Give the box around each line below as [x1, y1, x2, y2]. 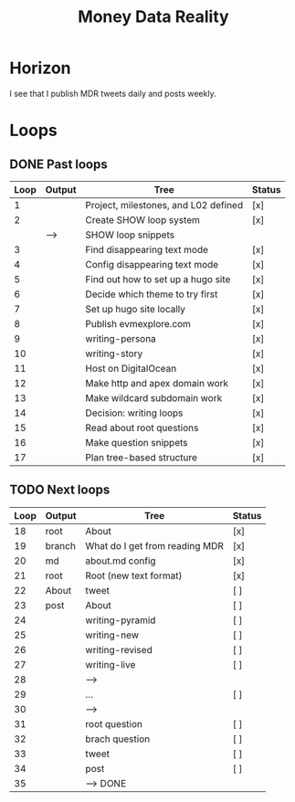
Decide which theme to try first [85, 288, 218, 301]
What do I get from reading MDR [85, 539, 224, 552]
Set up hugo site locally [85, 302, 185, 315]
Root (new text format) [85, 569, 183, 582]
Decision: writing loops [85, 406, 184, 419]
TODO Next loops [9, 482, 111, 498]
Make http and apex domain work [85, 376, 229, 389]
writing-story [85, 347, 143, 360]
